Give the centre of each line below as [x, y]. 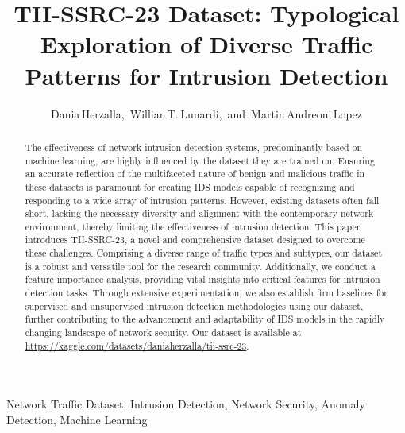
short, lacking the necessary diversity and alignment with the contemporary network [199, 213]
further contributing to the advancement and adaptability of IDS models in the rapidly [205, 319]
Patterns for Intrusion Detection [206, 75]
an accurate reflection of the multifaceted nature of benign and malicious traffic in [195, 174]
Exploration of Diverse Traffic [206, 44]
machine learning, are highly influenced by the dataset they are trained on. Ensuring [200, 160]
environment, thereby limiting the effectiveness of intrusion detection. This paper [193, 226]
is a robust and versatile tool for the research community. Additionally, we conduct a [200, 266]
